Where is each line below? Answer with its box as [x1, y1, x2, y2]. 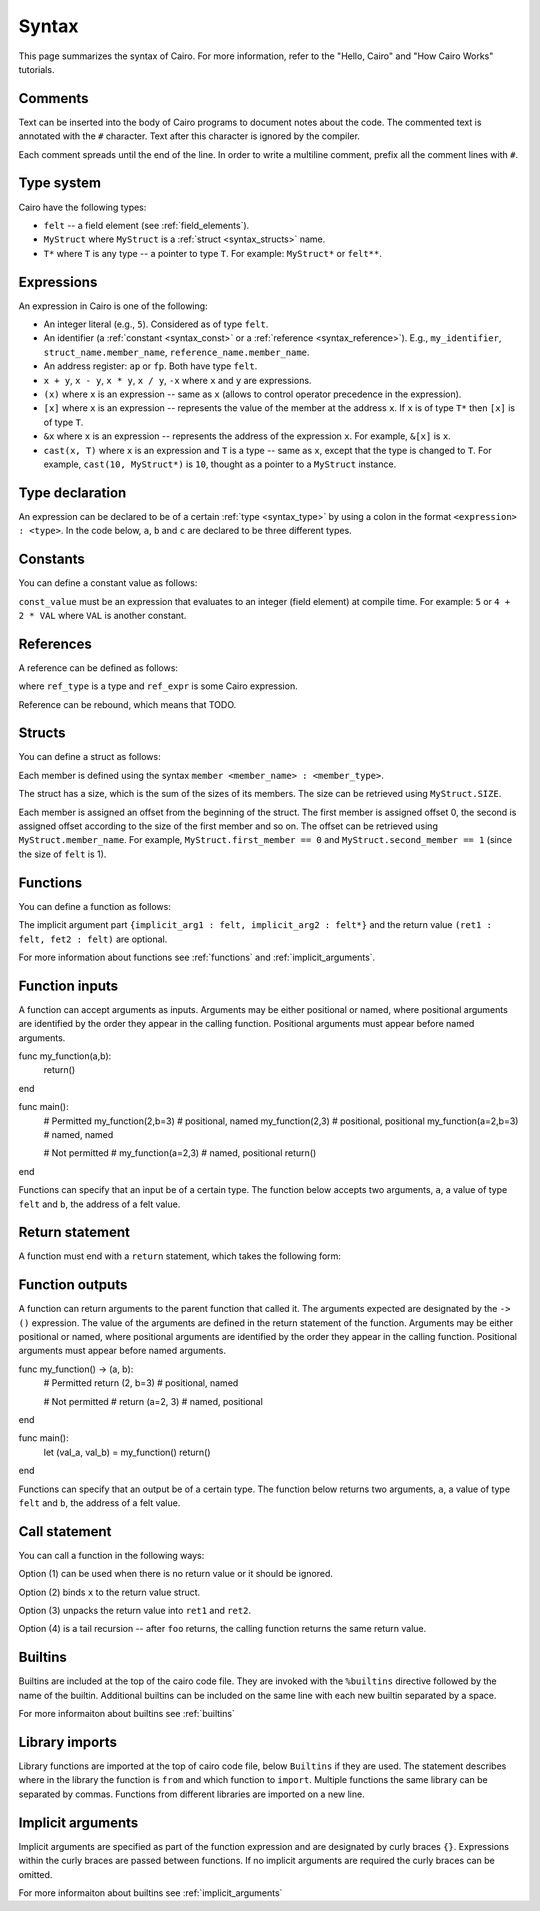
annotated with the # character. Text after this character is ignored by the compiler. [18, 130, 360, 142]
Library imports [18, 1733, 117, 1750]
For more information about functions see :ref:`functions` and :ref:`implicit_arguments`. [18, 951, 376, 963]
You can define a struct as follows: [18, 751, 161, 763]
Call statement [18, 1523, 112, 1540]
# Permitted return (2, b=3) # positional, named [43, 1377, 239, 1389]
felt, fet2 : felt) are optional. [18, 933, 168, 945]
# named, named [43, 1128, 114, 1140]
